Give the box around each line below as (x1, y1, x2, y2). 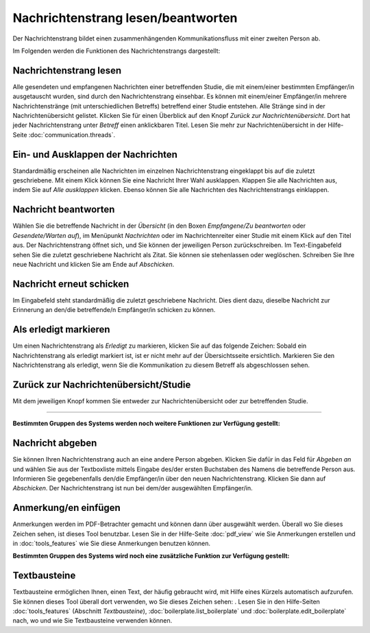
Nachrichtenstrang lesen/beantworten (12, 10, 238, 25)
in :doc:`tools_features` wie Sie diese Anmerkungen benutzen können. (12, 539, 210, 547)
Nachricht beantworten (12, 204, 115, 215)
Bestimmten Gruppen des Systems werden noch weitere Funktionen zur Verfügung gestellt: (12, 419, 280, 428)
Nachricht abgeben (12, 438, 97, 449)
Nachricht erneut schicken (12, 278, 129, 289)
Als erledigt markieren (12, 324, 110, 335)
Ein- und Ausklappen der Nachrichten (12, 148, 178, 160)
